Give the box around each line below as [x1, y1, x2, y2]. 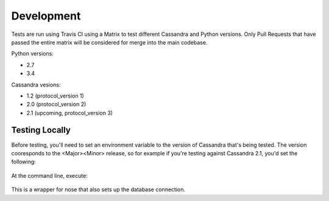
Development [11, 9, 81, 23]
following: [11, 158, 36, 166]
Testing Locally [11, 125, 71, 135]
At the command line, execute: [11, 172, 88, 179]
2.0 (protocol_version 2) [26, 100, 87, 108]
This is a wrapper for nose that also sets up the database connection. [11, 186, 186, 193]
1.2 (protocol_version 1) [26, 92, 85, 99]
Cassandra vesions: [11, 81, 61, 88]
